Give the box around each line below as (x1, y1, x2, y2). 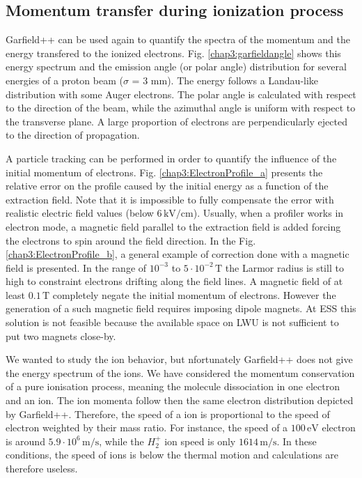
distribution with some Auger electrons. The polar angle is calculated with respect (6, 86, 356, 101)
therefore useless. (6, 461, 78, 476)
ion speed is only (164, 433, 236, 448)
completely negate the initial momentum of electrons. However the (52, 287, 336, 302)
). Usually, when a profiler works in (193, 206, 344, 220)
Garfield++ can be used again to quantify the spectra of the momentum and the (6, 32, 351, 47)
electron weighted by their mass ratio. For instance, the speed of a (6, 420, 288, 435)
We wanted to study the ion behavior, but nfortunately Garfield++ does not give (6, 352, 353, 367)
